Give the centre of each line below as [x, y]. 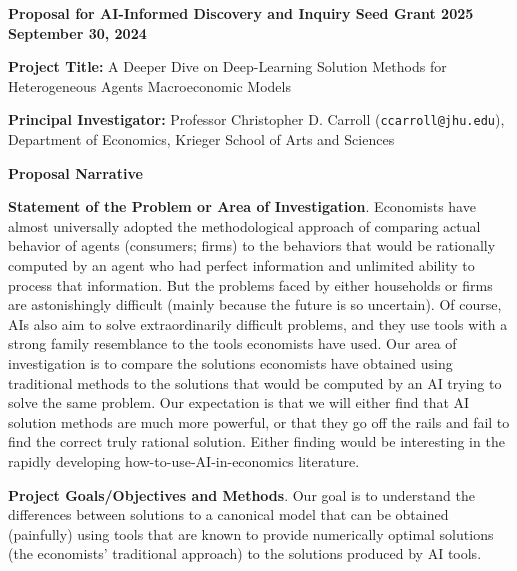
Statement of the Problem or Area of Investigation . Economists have [242, 206]
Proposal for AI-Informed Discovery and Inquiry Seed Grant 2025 [241, 13]
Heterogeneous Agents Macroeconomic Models [149, 85]
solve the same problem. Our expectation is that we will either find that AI [239, 402]
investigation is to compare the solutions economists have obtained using [230, 362]
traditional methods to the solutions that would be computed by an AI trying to [255, 382]
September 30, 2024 [77, 32]
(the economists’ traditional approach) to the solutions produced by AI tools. [245, 553]
